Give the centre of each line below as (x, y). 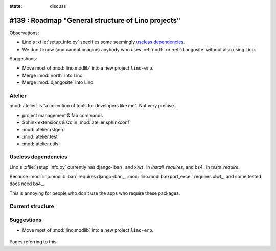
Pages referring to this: (34, 242)
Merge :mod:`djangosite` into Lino (58, 82)
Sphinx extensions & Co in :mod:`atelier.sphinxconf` (76, 122)
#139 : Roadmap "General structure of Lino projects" (95, 20)
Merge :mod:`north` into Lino (52, 75)
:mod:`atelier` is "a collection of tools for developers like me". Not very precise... (94, 106)
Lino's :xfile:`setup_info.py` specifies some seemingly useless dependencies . (103, 42)
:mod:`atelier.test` (41, 136)
